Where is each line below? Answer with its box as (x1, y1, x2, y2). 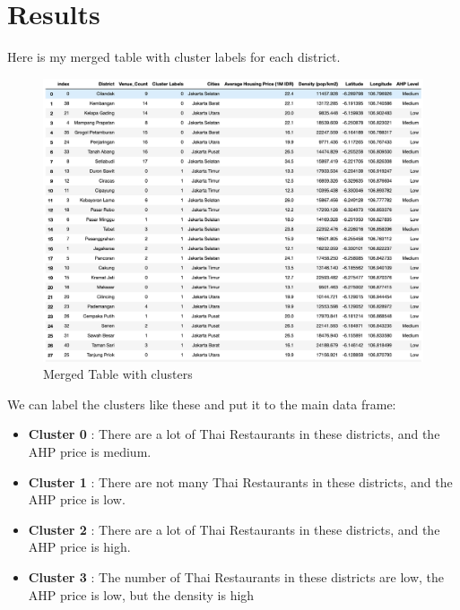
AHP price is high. (28, 537, 131, 556)
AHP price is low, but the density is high (28, 585, 255, 604)
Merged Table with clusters (43, 365, 193, 383)
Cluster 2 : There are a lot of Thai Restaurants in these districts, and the (28, 520, 440, 538)
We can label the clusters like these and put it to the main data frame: (7, 394, 396, 413)
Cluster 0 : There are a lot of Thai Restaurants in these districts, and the (28, 425, 440, 443)
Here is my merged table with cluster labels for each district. (7, 47, 341, 66)
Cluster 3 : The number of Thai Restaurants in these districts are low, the (28, 567, 445, 586)
